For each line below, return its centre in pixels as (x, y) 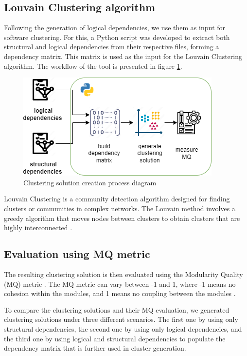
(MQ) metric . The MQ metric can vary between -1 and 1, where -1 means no (120, 284)
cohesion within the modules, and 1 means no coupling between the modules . (120, 293)
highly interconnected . (38, 227)
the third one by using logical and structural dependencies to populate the (115, 338)
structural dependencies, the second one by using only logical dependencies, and (123, 328)
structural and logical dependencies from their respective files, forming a (112, 47)
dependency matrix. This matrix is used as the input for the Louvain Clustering (123, 56)
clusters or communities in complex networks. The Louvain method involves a (120, 208)
